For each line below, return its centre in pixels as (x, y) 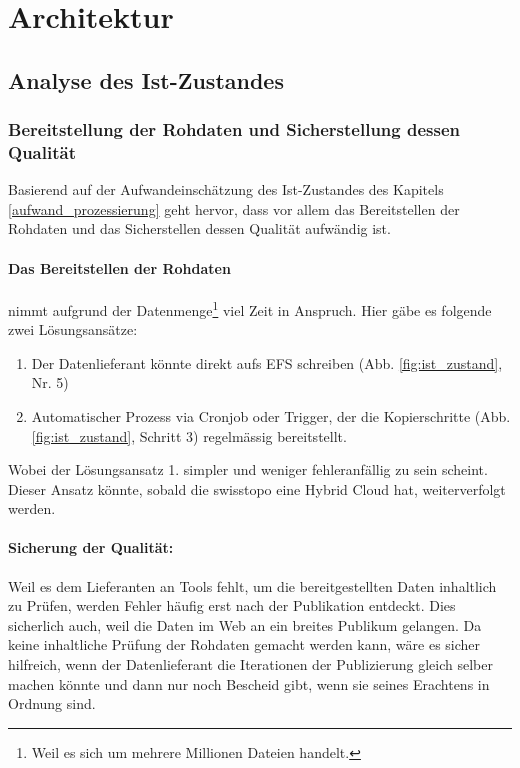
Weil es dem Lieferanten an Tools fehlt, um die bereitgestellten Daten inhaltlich (252, 585)
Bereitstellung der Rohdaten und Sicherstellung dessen (234, 129)
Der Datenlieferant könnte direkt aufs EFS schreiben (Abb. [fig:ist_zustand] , (267, 362)
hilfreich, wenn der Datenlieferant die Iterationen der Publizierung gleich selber (250, 664)
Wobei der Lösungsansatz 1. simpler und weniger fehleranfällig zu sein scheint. (248, 469)
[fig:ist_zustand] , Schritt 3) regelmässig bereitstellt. (189, 435)
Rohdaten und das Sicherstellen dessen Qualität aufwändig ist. (199, 228)
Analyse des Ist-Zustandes (146, 79)
